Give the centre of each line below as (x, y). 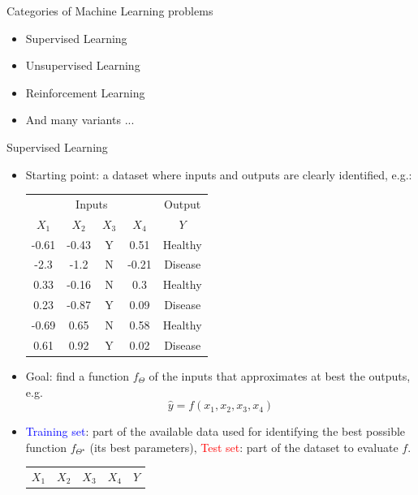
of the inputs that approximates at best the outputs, (280, 375)
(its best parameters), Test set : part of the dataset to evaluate (244, 447)
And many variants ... (80, 120)
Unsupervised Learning (83, 65)
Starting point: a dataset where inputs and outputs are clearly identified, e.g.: (219, 174)
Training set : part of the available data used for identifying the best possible (215, 431)
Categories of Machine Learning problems (110, 11)
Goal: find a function (78, 375)
